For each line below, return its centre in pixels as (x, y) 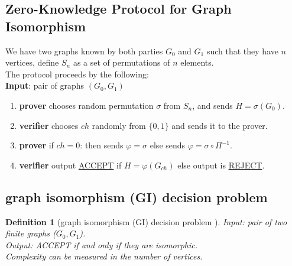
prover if (36, 145)
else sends (168, 145)
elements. (197, 62)
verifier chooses (49, 125)
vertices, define (32, 62)
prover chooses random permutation (86, 105)
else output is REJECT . (221, 165)
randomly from (119, 125)
